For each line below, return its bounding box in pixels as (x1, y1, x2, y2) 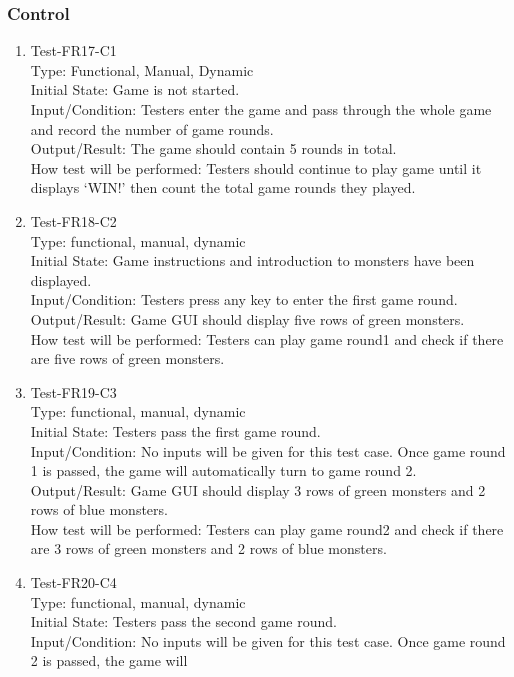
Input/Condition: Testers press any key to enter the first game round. (30, 289, 458, 310)
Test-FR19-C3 (30, 381, 117, 402)
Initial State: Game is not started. (30, 79, 240, 100)
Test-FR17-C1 (30, 40, 117, 61)
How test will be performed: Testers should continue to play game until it (30, 157, 482, 178)
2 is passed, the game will (30, 650, 188, 671)
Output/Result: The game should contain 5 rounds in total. (30, 138, 397, 159)
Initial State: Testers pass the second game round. (30, 611, 337, 632)
